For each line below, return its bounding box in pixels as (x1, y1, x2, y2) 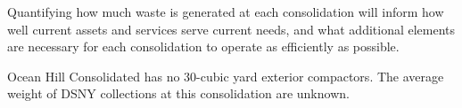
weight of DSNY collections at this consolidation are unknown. (7, 84, 350, 103)
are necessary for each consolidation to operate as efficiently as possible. (7, 37, 400, 56)
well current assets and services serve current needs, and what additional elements (7, 19, 456, 38)
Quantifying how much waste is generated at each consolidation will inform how (7, 3, 444, 20)
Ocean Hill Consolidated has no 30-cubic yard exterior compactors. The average (7, 66, 444, 85)
